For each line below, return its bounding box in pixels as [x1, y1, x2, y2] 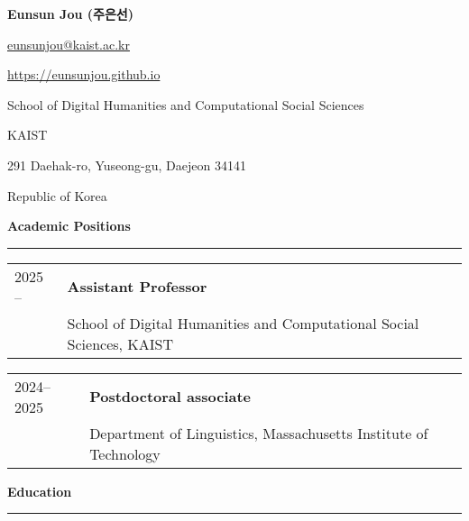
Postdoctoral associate [89, 386, 252, 407]
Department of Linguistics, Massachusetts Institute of [89, 422, 428, 443]
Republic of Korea [7, 186, 107, 205]
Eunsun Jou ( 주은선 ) [7, 5, 133, 23]
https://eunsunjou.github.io [7, 65, 161, 84]
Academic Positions [7, 216, 131, 235]
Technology [89, 443, 161, 464]
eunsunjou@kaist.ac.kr [7, 34, 130, 53]
